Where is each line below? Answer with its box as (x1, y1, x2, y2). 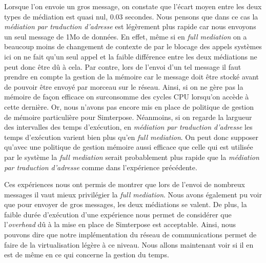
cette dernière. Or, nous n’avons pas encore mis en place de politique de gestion (4, 101, 254, 112)
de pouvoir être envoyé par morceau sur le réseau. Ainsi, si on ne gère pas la (4, 81, 243, 92)
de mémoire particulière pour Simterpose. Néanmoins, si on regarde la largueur (4, 111, 252, 122)
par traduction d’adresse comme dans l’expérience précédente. (4, 161, 197, 172)
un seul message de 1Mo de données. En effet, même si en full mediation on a (4, 31, 247, 42)
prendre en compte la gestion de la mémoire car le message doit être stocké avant (4, 71, 259, 82)
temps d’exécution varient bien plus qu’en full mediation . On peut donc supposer (4, 131, 258, 142)
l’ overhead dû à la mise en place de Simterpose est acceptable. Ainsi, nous (4, 219, 236, 230)
